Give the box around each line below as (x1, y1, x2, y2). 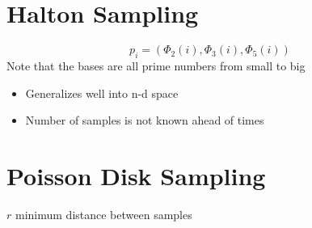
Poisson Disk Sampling (6, 158, 266, 192)
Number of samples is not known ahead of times (25, 112, 264, 129)
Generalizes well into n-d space (25, 84, 179, 101)
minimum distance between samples (15, 205, 192, 222)
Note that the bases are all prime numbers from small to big (6, 57, 306, 74)
